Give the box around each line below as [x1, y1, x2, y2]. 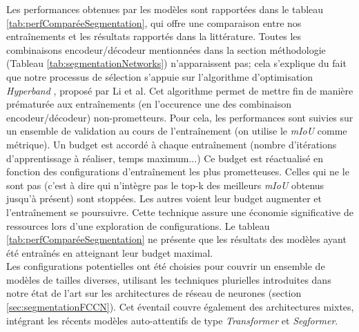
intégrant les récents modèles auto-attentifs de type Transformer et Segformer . [6, 313, 338, 327]
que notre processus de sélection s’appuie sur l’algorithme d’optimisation [6, 69, 313, 84]
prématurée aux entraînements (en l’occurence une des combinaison [6, 97, 291, 111]
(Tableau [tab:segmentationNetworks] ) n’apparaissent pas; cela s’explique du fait [6, 56, 347, 70]
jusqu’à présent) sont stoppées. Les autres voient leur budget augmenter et [6, 191, 322, 206]
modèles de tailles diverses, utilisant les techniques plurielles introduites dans [6, 272, 331, 286]
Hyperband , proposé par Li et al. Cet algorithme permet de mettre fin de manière [6, 83, 353, 97]
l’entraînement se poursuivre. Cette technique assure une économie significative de [6, 204, 353, 219]
